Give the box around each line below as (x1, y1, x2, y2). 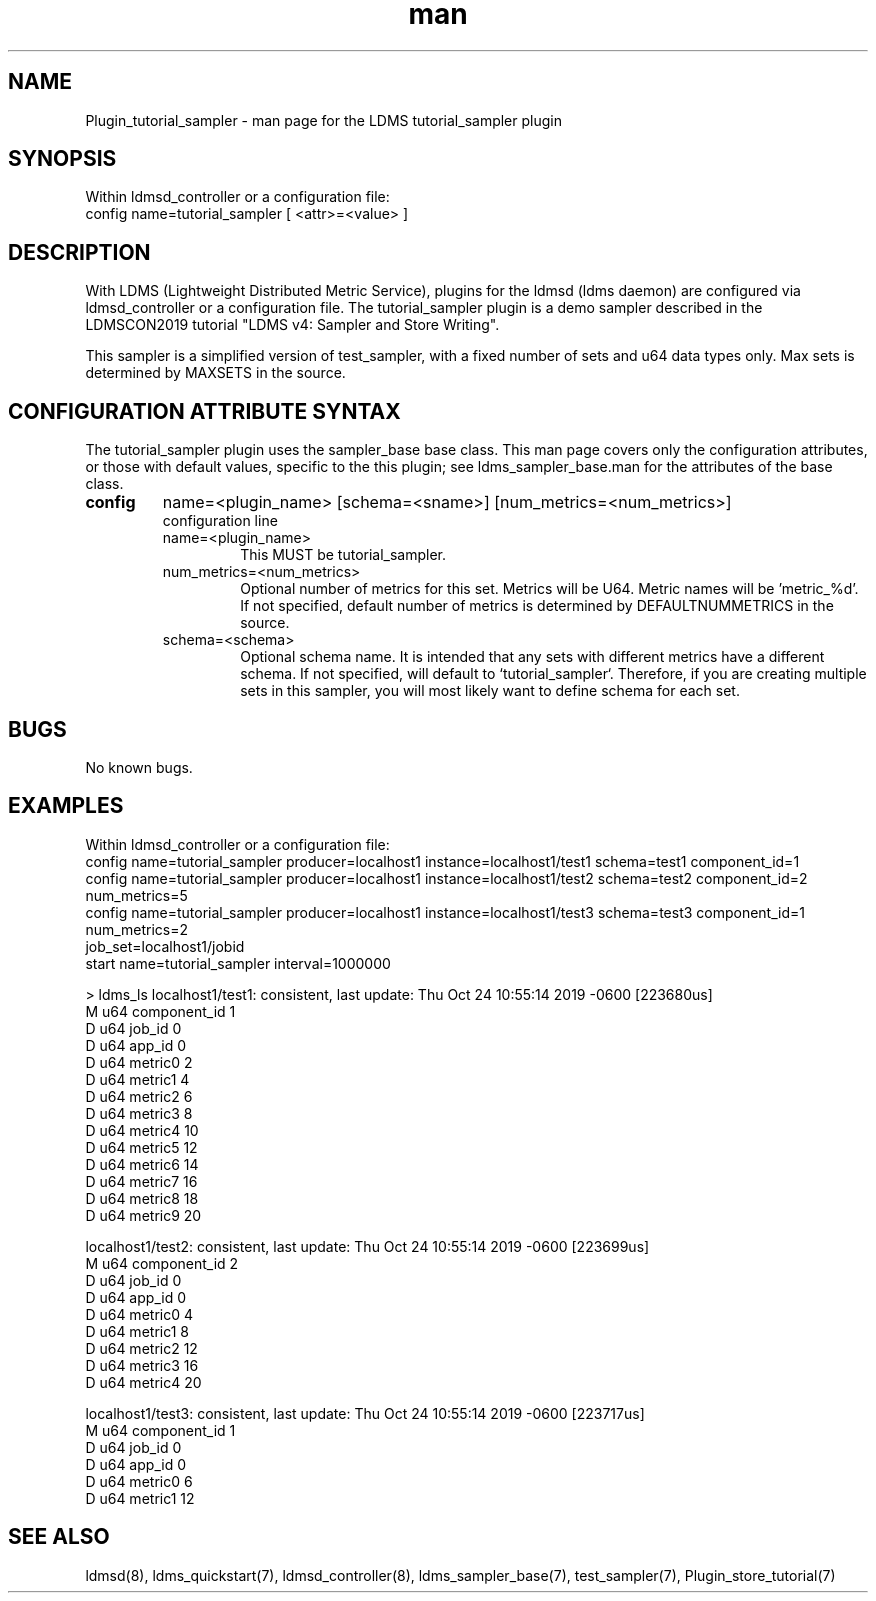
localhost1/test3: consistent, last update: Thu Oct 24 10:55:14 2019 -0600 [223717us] (85, 1404, 645, 1422)
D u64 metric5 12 (85, 1138, 198, 1156)
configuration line (162, 512, 278, 530)
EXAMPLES (8, 793, 124, 819)
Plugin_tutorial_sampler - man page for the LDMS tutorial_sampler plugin (85, 111, 562, 129)
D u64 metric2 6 (85, 1087, 193, 1105)
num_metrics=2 (85, 920, 189, 938)
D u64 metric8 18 (85, 1189, 199, 1207)
